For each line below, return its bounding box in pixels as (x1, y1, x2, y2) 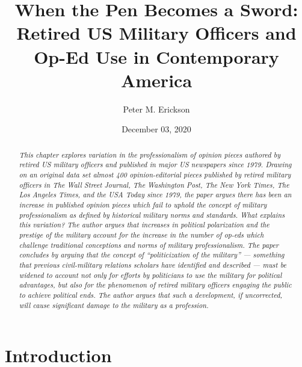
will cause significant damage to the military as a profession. (19, 300, 209, 310)
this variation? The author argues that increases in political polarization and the (19, 220, 270, 230)
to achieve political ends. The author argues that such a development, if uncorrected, (19, 289, 283, 300)
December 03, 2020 (122, 123, 191, 135)
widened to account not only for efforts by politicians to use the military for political (19, 270, 282, 280)
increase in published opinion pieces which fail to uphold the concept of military (19, 199, 267, 209)
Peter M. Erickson (123, 102, 190, 115)
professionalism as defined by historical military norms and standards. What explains (19, 209, 285, 220)
